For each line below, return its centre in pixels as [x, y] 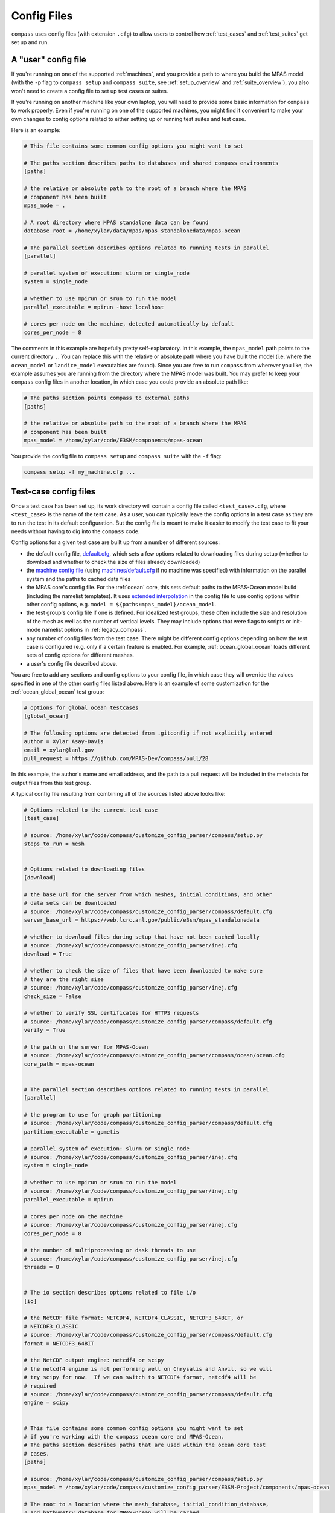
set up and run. [30, 42]
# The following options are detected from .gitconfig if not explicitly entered [148, 733]
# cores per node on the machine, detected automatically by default [129, 324]
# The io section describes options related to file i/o [110, 1293]
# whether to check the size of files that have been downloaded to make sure [143, 971]
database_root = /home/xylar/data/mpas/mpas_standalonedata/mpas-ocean [132, 231]
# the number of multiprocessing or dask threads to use [110, 1250]
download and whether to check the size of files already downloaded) [113, 562]
